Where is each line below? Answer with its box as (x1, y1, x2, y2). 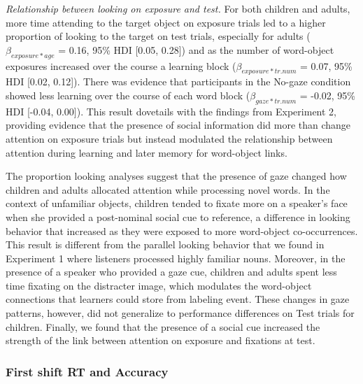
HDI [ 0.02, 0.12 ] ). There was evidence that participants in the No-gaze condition (6, 74, 351, 89)
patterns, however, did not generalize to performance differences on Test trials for (6, 306, 355, 320)
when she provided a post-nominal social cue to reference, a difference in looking (6, 209, 350, 224)
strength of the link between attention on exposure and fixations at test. (6, 333, 315, 348)
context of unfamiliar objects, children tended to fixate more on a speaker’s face (6, 196, 348, 211)
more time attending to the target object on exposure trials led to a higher (6, 15, 326, 29)
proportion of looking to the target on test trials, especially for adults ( (6, 29, 311, 43)
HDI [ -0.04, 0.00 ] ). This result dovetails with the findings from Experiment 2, (6, 104, 336, 118)
